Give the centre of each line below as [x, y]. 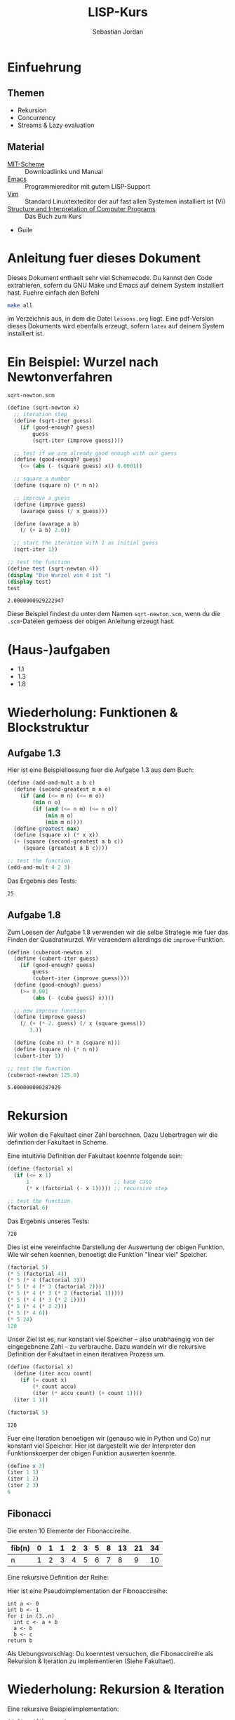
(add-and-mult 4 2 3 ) [39, 867]
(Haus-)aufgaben [59, 649]
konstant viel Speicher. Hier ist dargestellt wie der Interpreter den [102, 1446]
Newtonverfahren [60, 377]
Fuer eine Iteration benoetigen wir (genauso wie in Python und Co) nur [109, 1438]
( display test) [29, 582]
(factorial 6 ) [28, 1208]
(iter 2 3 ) [23, 1486]
